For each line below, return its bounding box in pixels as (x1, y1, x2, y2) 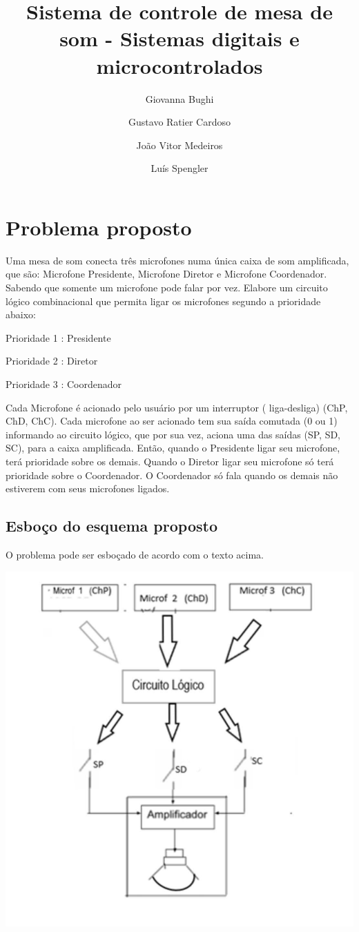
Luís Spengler (151, 161, 208, 175)
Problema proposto (6, 213, 192, 241)
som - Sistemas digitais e (59, 24, 300, 52)
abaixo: (6, 307, 36, 322)
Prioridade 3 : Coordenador (6, 376, 122, 391)
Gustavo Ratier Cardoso (128, 115, 231, 129)
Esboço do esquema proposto (6, 515, 217, 536)
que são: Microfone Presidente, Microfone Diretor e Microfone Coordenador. (6, 266, 327, 281)
